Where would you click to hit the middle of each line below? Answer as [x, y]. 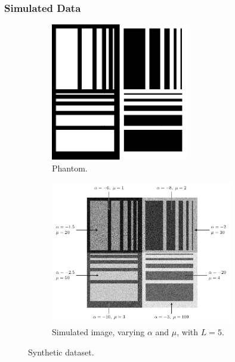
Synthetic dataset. [61, 352]
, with [188, 332]
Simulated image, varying [98, 332]
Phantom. [70, 168]
